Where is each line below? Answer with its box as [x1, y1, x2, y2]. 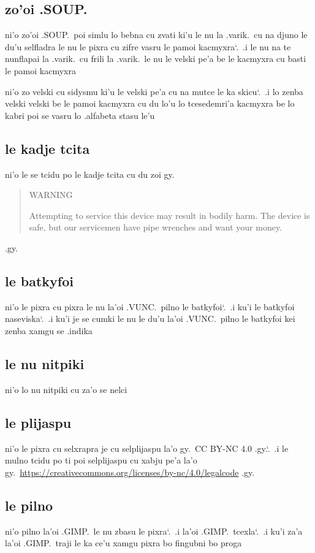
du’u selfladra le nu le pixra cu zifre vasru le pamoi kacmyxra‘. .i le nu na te [5, 40, 291, 53]
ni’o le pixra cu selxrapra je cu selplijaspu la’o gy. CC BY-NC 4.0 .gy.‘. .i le [5, 441, 289, 454]
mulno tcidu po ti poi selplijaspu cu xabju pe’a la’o [5, 454, 197, 467]
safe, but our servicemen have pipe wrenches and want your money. [29, 221, 282, 234]
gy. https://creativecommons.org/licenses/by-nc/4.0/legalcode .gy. [5, 465, 255, 478]
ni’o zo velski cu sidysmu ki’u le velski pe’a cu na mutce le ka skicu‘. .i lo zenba [5, 85, 303, 97]
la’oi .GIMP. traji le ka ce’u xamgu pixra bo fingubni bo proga [5, 536, 242, 549]
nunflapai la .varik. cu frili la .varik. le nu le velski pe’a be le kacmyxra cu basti [5, 52, 306, 65]
